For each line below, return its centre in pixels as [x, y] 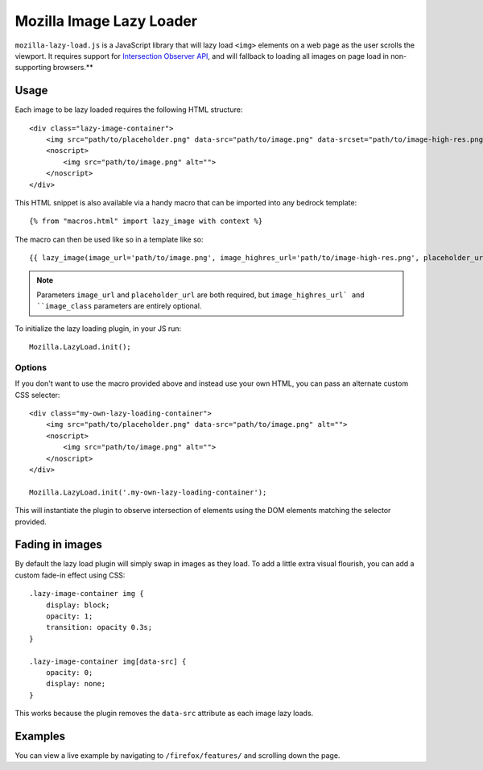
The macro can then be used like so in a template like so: [109, 239]
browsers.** [73, 68]
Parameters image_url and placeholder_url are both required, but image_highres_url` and [201, 295]
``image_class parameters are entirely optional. [119, 306]
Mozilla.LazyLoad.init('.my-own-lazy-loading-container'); [148, 492]
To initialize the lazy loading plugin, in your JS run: [98, 328]
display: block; [78, 605]
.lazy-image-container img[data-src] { [108, 661]
